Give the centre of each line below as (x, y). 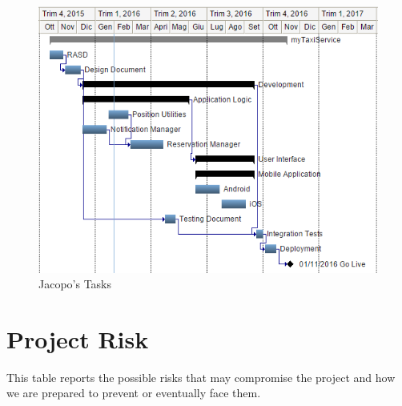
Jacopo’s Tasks (75, 284)
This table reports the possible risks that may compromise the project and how (201, 377)
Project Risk (78, 338)
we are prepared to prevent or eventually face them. (134, 393)
